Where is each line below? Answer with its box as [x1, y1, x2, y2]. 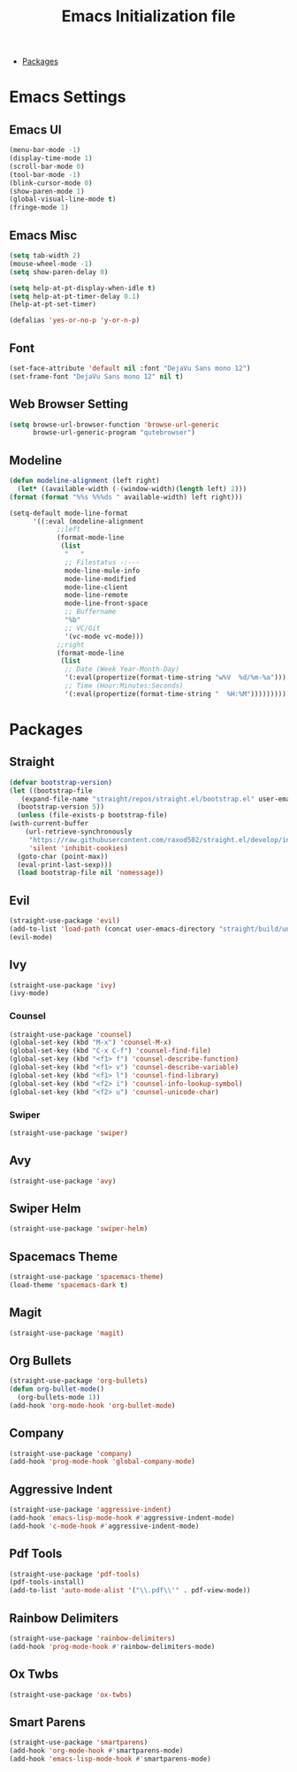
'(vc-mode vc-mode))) [65, 632, 144, 641]
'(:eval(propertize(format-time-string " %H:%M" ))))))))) [65, 689, 287, 698]
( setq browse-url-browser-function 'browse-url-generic [9, 420, 219, 429]
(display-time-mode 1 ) [9, 154, 93, 163]
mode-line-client [65, 582, 128, 592]
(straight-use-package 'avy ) [9, 1177, 117, 1185]
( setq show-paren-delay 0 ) [9, 267, 109, 276]
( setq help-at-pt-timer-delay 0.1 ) [9, 292, 141, 301]
